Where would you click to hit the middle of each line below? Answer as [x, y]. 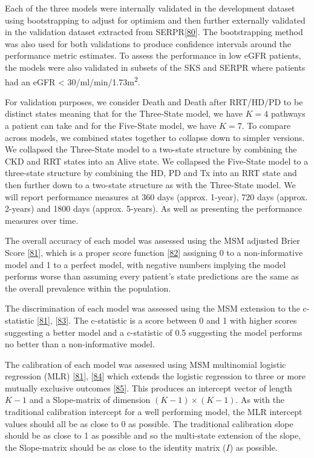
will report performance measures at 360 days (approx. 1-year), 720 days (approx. [156, 196]
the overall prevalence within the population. [88, 288]
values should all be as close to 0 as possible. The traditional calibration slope [149, 423]
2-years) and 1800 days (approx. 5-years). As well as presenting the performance [154, 208]
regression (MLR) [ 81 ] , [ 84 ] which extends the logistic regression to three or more [155, 376]
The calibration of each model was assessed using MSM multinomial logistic [146, 364]
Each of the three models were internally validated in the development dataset [150, 8]
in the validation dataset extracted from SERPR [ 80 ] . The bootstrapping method [154, 32]
